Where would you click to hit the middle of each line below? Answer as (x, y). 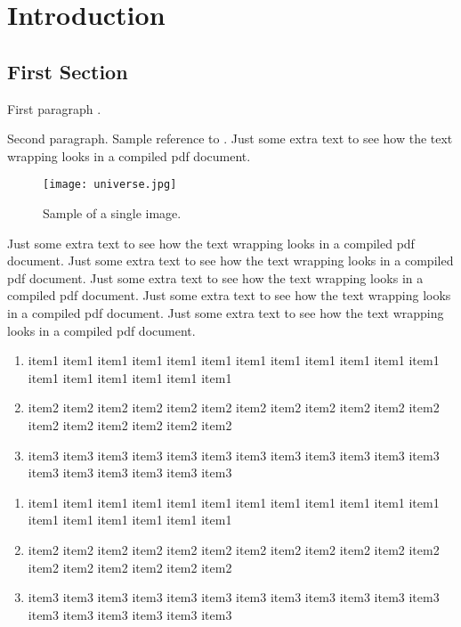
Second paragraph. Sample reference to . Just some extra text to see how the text (230, 138)
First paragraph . (54, 108)
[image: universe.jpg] (110, 185)
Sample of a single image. (112, 213)
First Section (68, 71)
